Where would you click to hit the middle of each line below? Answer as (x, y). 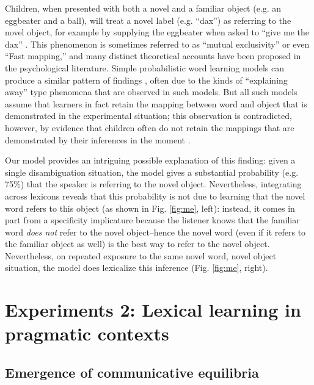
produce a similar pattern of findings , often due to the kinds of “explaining (146, 80)
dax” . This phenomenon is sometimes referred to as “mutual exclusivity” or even (157, 44)
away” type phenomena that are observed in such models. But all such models (151, 92)
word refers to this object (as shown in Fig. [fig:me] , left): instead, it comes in (150, 208)
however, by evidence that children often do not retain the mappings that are (150, 127)
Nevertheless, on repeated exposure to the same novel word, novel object (141, 255)
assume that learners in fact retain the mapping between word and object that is (156, 103)
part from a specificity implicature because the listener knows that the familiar (152, 220)
